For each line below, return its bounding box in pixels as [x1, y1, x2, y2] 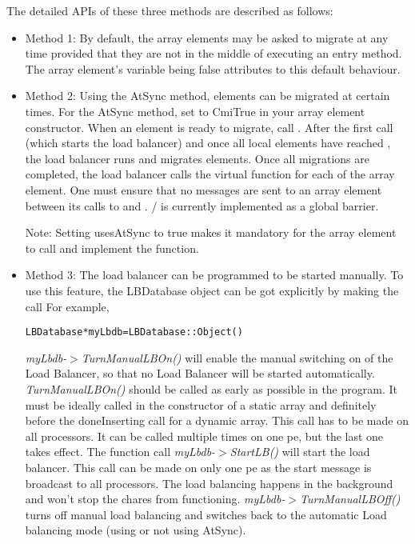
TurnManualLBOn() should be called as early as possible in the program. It [25, 380, 397, 397]
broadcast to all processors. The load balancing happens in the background [25, 474, 393, 491]
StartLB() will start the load [229, 443, 370, 460]
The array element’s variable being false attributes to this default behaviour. [25, 60, 401, 77]
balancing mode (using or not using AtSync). [25, 522, 246, 538]
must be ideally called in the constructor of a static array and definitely [25, 396, 377, 413]
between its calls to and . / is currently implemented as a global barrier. [25, 197, 379, 214]
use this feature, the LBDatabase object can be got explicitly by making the [25, 282, 399, 298]
